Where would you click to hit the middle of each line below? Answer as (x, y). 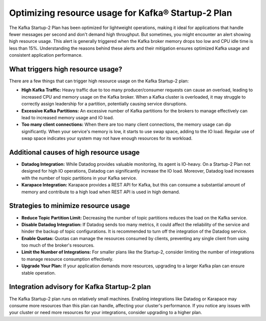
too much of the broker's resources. (58, 245)
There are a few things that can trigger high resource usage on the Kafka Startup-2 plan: (99, 81)
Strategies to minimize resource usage (69, 206)
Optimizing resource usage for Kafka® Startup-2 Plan (121, 13)
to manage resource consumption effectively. (67, 259)
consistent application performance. (46, 55)
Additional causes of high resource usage (74, 152)
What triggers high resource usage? (66, 69)
